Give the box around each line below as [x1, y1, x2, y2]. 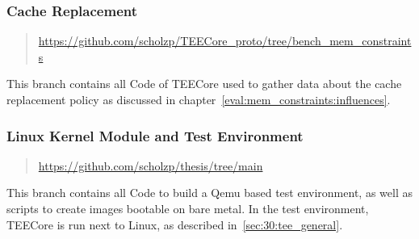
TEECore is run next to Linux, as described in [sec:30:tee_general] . [6, 216, 343, 233]
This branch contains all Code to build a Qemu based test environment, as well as [6, 184, 413, 201]
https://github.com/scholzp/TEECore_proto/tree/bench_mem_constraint [38, 32, 412, 49]
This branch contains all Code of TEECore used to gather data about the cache [6, 75, 402, 92]
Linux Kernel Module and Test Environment [6, 125, 304, 145]
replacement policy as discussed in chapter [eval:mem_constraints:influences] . [6, 91, 391, 107]
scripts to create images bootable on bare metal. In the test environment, [6, 200, 369, 216]
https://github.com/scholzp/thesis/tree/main [38, 157, 263, 174]
